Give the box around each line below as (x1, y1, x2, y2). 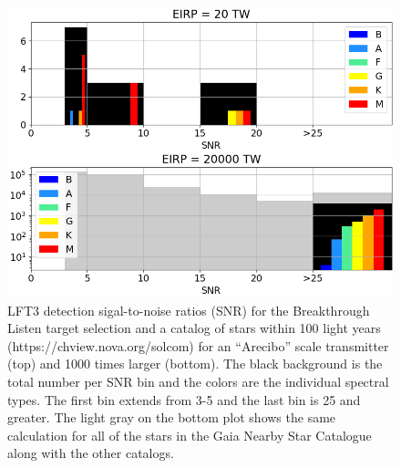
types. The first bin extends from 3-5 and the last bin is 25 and (7, 390, 361, 409)
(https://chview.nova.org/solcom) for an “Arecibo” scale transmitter (7, 336, 389, 355)
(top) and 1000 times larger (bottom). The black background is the (7, 354, 383, 373)
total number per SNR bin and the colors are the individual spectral (7, 371, 389, 390)
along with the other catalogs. (7, 443, 174, 463)
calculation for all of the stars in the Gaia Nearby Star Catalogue (7, 425, 372, 444)
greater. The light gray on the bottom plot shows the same (7, 408, 336, 427)
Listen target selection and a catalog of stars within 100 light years (7, 318, 381, 338)
